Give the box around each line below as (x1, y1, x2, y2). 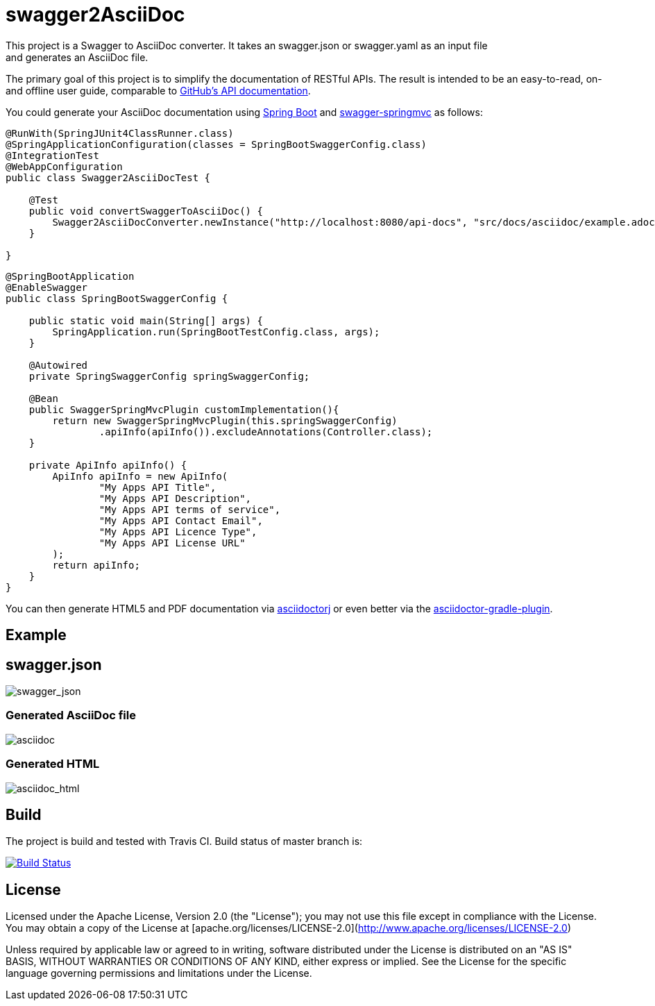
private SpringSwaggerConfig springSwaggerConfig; (28, 370, 310, 382)
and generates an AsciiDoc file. (6, 51, 148, 63)
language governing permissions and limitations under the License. (6, 967, 312, 980)
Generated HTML (6, 757, 100, 771)
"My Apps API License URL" (99, 537, 246, 548)
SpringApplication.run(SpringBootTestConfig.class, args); (52, 326, 380, 337)
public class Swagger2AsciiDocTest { (6, 171, 211, 183)
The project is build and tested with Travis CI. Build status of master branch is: (6, 835, 363, 848)
